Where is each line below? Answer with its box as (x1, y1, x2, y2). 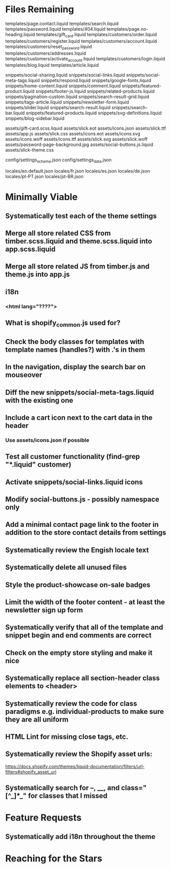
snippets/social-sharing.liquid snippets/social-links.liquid (5, 72, 125, 78)
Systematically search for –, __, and (5, 784, 120, 792)
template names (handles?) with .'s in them (5, 345, 145, 354)
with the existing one (5, 396, 74, 404)
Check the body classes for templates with (5, 337, 144, 346)
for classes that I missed (28, 791, 108, 800)
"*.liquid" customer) (5, 461, 71, 469)
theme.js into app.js (5, 270, 70, 279)
